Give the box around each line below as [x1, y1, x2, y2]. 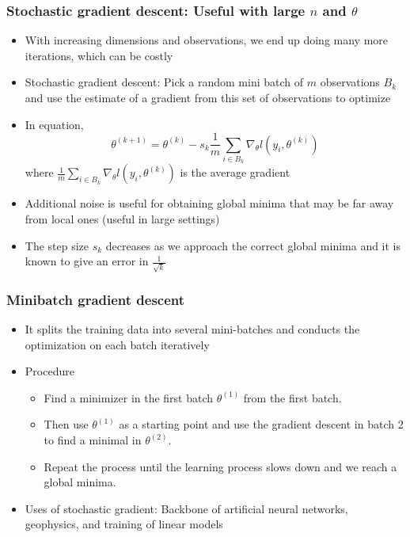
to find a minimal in [44, 432, 142, 448]
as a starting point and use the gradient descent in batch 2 [119, 416, 404, 432]
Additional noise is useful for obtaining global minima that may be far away [25, 195, 394, 211]
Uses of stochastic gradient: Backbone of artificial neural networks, [25, 500, 348, 516]
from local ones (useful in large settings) [25, 210, 220, 227]
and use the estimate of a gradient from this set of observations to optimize [25, 89, 391, 105]
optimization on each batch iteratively [25, 336, 210, 352]
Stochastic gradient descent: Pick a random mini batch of [25, 74, 303, 90]
